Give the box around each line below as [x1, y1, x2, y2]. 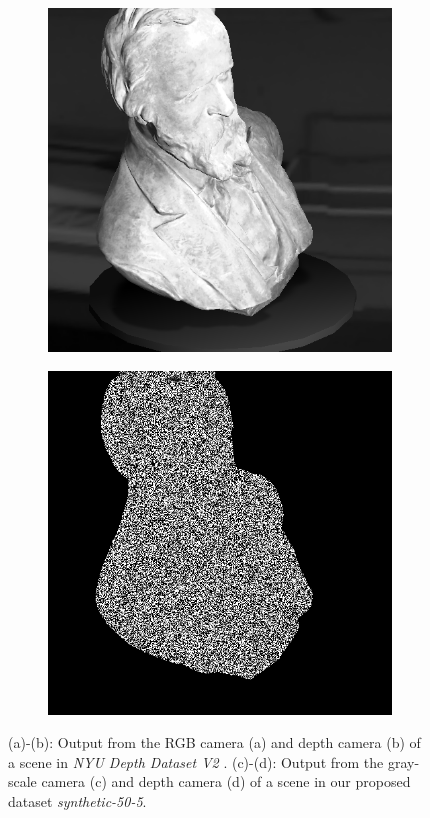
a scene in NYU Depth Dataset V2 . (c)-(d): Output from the [8, 751, 384, 772]
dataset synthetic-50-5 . [8, 790, 147, 811]
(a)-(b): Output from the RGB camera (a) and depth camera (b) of [8, 732, 421, 753]
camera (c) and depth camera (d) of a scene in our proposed [41, 771, 411, 792]
